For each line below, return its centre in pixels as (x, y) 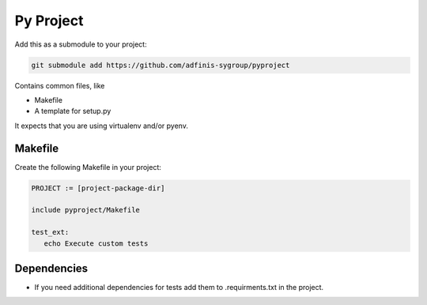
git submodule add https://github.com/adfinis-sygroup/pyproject (161, 65)
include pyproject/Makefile (85, 210)
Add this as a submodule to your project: (81, 44)
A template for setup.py (73, 111)
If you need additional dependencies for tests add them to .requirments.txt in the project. (179, 288)
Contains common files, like (60, 85)
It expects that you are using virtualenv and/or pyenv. (102, 126)
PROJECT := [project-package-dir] (98, 188)
